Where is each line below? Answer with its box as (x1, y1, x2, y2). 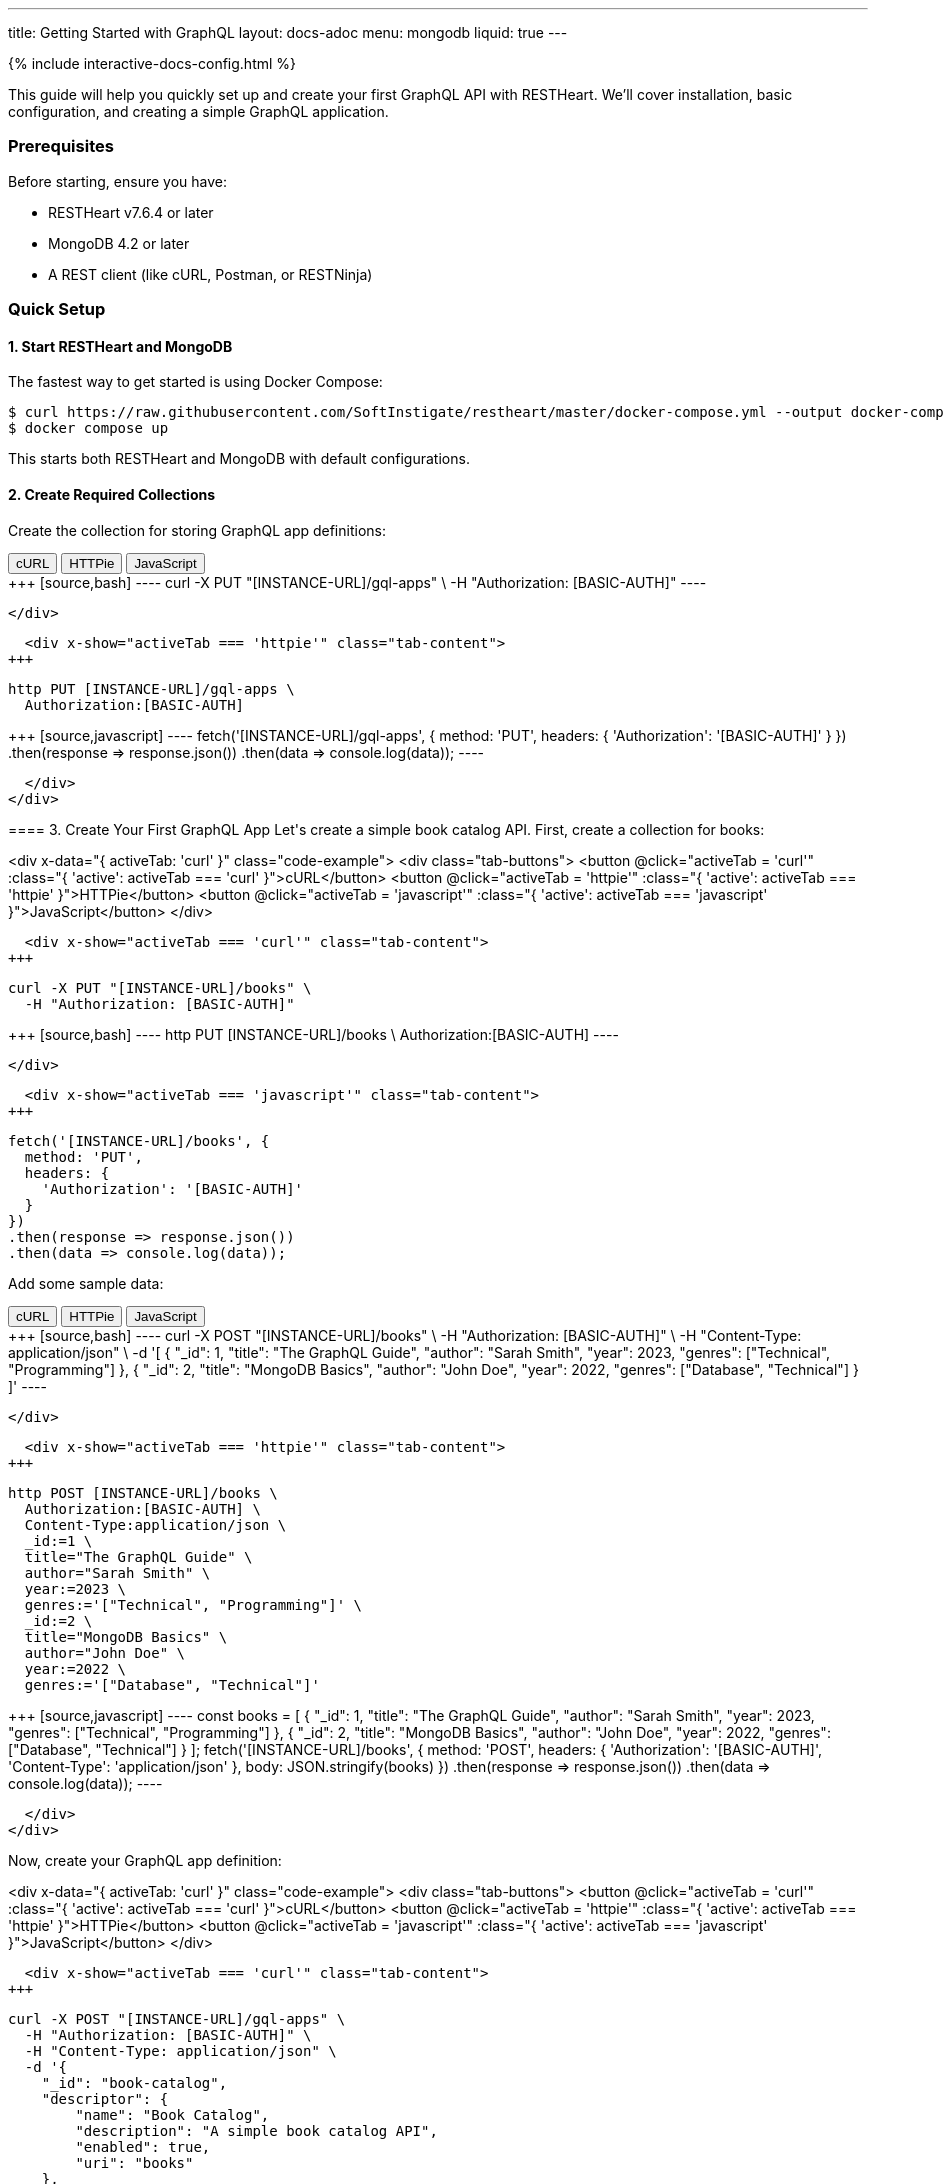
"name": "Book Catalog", (75, 2106, 270, 2123)
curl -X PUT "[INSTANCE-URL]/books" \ (8, 979, 312, 996)
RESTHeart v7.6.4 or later (48, 203, 214, 221)
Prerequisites (8, 136, 114, 157)
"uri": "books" (75, 2154, 194, 2171)
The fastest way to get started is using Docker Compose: (8, 373, 383, 391)
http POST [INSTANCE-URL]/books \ (8, 1484, 278, 1501)
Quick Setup (8, 299, 106, 320)
